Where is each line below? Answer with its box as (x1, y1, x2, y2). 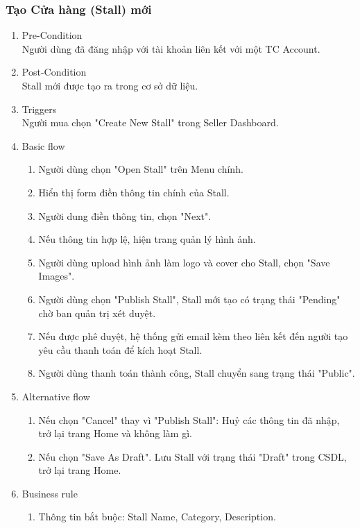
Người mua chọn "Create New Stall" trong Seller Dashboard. (22, 115, 279, 130)
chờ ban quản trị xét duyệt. (38, 305, 156, 320)
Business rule (22, 486, 78, 500)
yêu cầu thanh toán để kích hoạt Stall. (38, 342, 203, 357)
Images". (38, 269, 75, 283)
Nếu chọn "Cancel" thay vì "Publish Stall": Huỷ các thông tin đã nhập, (38, 412, 340, 427)
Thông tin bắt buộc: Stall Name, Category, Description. (38, 509, 276, 524)
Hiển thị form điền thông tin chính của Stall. (38, 185, 230, 199)
